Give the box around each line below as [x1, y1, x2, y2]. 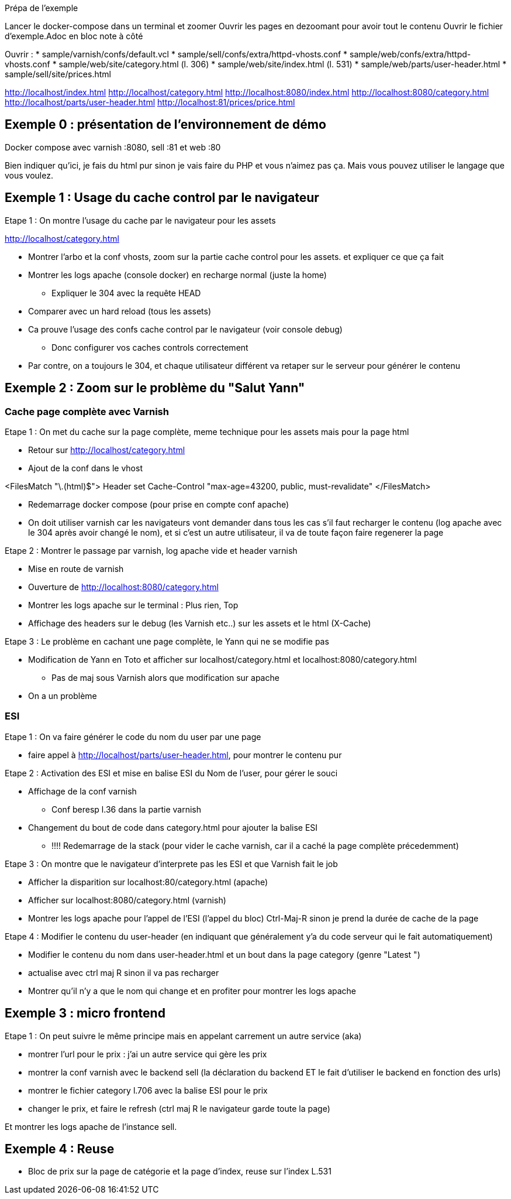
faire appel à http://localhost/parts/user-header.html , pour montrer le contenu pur [28, 749, 342, 760]
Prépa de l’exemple [5, 3, 78, 13]
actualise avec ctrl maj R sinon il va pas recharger [28, 967, 219, 978]
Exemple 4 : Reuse [5, 1141, 115, 1156]
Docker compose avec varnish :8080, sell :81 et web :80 [5, 142, 221, 152]
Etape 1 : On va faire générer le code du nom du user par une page [5, 731, 261, 742]
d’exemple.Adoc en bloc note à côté [5, 31, 143, 41]
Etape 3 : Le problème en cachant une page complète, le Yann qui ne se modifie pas [5, 636, 329, 646]
